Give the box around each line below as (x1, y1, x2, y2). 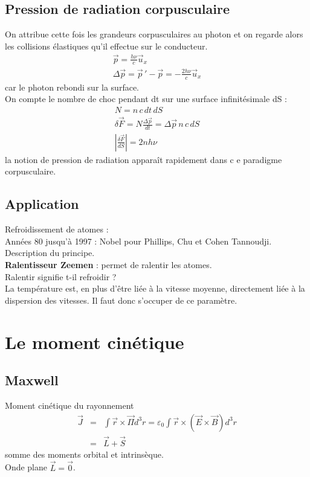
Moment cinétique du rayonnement (5, 399, 134, 411)
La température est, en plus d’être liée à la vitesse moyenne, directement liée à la (5, 282, 305, 295)
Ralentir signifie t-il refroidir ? (5, 270, 117, 283)
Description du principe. (5, 246, 95, 259)
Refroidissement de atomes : (5, 223, 109, 235)
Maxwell (5, 371, 59, 389)
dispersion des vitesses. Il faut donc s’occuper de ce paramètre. (5, 293, 237, 306)
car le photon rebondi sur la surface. (5, 80, 139, 93)
